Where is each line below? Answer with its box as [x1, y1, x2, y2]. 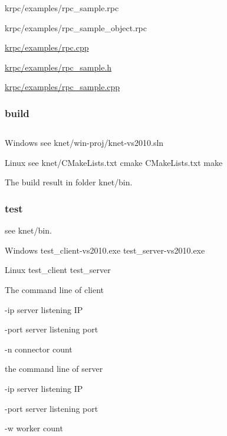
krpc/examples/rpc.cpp [5, 41, 89, 54]
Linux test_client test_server [5, 264, 111, 276]
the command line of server [5, 362, 103, 375]
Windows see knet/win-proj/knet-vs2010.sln [5, 137, 164, 149]
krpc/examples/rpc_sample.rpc [5, 2, 119, 14]
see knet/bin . [5, 224, 52, 237]
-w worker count [5, 422, 63, 434]
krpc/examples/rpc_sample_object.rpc [5, 21, 147, 34]
